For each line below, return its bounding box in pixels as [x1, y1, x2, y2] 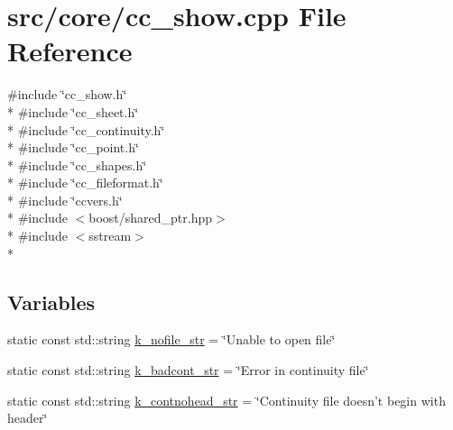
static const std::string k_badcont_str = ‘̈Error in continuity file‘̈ [7, 361, 369, 380]
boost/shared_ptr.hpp [88, 208, 213, 227]
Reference [7, 32, 133, 69]
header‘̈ [7, 408, 48, 427]
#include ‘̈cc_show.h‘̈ [7, 85, 127, 104]
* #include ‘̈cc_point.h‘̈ [7, 138, 139, 157]
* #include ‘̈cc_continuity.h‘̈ [7, 120, 165, 139]
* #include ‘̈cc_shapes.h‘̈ [7, 155, 147, 174]
